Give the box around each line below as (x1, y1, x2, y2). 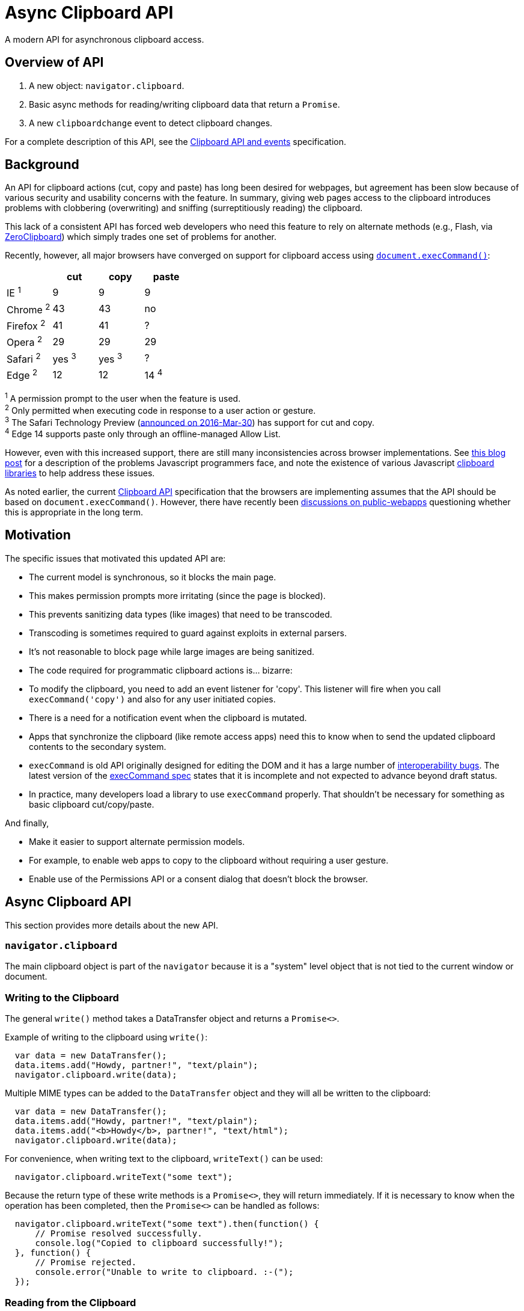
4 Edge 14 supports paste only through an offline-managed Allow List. (5, 427, 281, 440)
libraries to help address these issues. (5, 468, 155, 479)
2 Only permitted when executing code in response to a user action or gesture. (5, 404, 316, 416)
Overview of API (5, 55, 104, 70)
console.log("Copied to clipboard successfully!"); (35, 1238, 284, 1248)
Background (5, 157, 79, 173)
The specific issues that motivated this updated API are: (5, 553, 226, 563)
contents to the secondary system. (29, 741, 166, 752)
